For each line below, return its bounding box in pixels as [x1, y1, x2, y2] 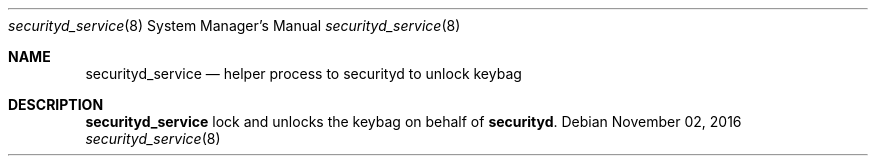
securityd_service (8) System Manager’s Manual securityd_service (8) [8, 17, 461, 34]
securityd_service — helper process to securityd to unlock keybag [85, 65, 522, 82]
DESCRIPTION [8, 96, 104, 113]
